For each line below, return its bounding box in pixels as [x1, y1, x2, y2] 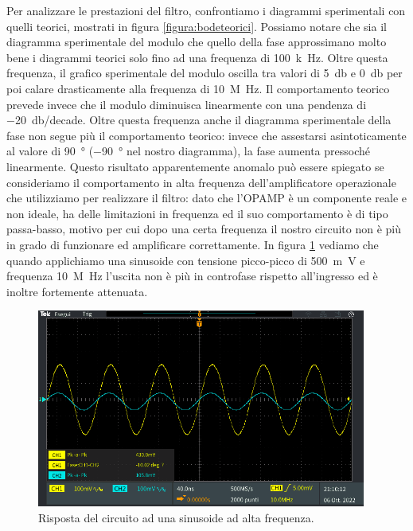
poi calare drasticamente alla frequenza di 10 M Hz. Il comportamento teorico [6, 80, 390, 96]
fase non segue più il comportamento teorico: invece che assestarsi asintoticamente [6, 127, 407, 143]
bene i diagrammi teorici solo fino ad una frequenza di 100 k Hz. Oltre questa [6, 49, 388, 65]
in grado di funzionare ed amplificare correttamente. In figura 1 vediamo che [6, 236, 379, 252]
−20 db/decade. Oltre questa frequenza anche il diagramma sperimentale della [6, 111, 392, 128]
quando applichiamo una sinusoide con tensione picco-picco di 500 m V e [6, 252, 365, 268]
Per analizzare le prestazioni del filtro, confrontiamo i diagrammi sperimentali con [6, 2, 406, 18]
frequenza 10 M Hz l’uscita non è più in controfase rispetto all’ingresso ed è [6, 267, 378, 284]
